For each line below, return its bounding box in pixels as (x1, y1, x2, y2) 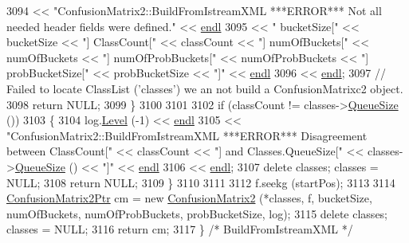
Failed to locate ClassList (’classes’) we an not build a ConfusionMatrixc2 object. (6, 80, 403, 96)
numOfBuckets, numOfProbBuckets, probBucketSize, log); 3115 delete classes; (6, 205, 388, 221)
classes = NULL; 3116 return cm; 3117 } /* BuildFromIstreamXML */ (6, 221, 353, 237)
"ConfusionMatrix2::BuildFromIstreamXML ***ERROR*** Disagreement (6, 127, 368, 143)
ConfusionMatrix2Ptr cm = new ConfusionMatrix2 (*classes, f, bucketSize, (6, 190, 372, 206)
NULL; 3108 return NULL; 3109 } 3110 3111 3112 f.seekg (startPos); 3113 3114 (6, 174, 395, 190)
